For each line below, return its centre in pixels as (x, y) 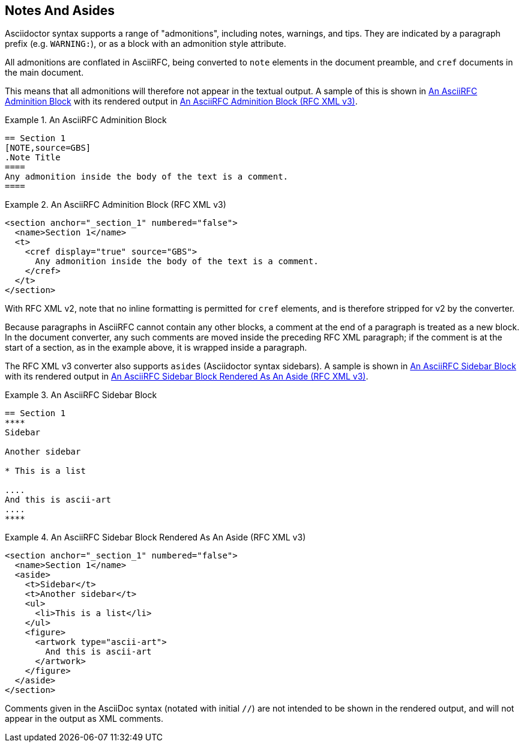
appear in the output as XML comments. (84, 719)
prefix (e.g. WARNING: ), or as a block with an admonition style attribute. (146, 44)
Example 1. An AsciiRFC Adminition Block (86, 120)
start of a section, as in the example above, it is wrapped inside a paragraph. (156, 348)
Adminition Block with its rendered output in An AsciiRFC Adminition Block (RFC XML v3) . (181, 101)
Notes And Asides (60, 11)
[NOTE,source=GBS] (48, 148)
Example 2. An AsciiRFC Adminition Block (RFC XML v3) (116, 205)
